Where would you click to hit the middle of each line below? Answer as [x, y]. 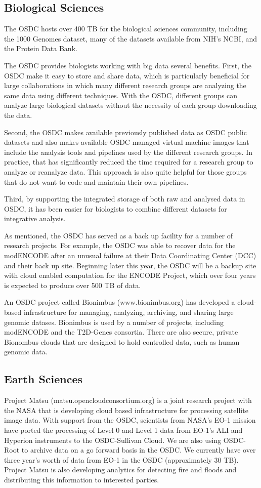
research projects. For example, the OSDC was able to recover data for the [120, 245]
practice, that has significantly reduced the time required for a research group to [129, 162]
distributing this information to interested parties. [82, 479]
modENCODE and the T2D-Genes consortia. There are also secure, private [121, 332]
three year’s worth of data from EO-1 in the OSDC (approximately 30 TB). [121, 459]
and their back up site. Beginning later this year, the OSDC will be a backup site [130, 265]
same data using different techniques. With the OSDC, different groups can [121, 95]
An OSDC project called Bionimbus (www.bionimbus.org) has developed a [120, 302]
